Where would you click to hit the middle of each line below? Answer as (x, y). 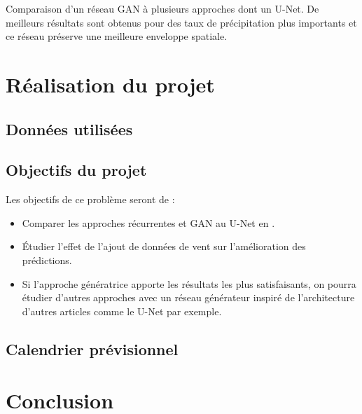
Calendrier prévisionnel (92, 349)
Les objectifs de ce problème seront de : (90, 199)
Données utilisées (69, 129)
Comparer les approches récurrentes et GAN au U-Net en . (148, 222)
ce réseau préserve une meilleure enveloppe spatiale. (117, 36)
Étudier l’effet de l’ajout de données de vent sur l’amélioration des (164, 246)
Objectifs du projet (76, 170)
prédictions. (47, 260)
